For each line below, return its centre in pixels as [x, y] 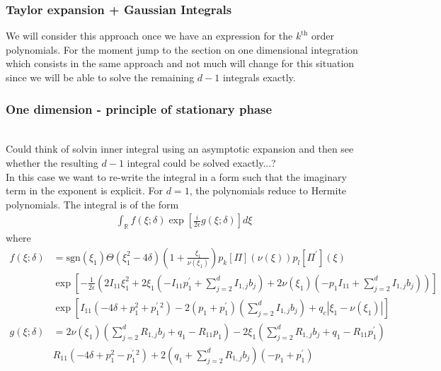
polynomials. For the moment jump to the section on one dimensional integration [182, 49]
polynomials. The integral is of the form [92, 204]
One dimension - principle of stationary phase [139, 108]
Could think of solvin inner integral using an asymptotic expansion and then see [180, 149]
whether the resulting [52, 163]
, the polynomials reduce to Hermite [268, 190]
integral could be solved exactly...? [201, 163]
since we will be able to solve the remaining [100, 77]
